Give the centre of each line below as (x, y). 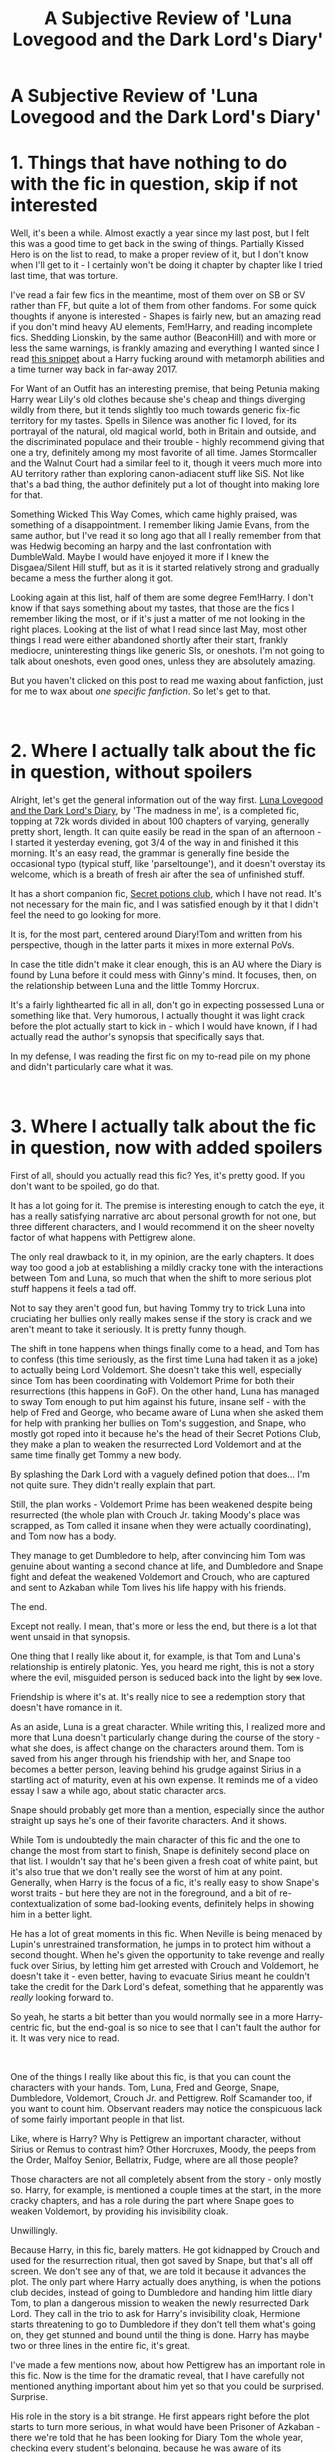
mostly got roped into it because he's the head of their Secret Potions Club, (166, 1433)
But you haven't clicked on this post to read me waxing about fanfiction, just (167, 681)
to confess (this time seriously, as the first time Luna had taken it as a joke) (164, 1359)
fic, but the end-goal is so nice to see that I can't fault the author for (181, 2027)
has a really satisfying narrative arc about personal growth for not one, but (163, 1216)
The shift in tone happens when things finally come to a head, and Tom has (165, 1348)
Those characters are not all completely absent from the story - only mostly (166, 2179)
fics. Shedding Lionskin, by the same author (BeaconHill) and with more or (163, 338)
